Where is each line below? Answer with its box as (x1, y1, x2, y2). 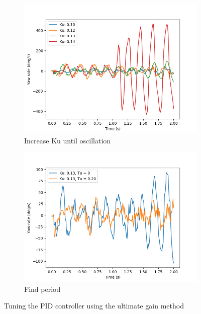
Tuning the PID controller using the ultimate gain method (4, 300, 184, 311)
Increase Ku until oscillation (24, 135, 111, 145)
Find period (24, 283, 61, 294)
